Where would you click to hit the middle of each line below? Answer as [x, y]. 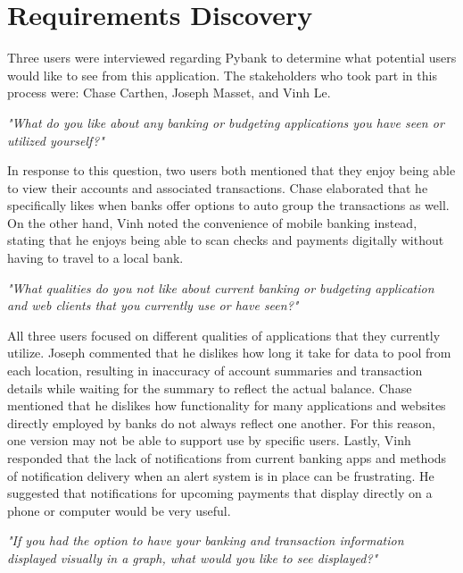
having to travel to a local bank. [95, 258]
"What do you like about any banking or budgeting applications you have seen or [226, 122]
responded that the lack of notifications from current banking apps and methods [227, 458]
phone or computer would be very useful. [119, 510]
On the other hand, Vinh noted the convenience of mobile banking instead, [212, 222]
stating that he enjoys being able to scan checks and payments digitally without [226, 240]
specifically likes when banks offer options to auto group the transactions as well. [228, 205]
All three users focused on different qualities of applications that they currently [224, 335]
